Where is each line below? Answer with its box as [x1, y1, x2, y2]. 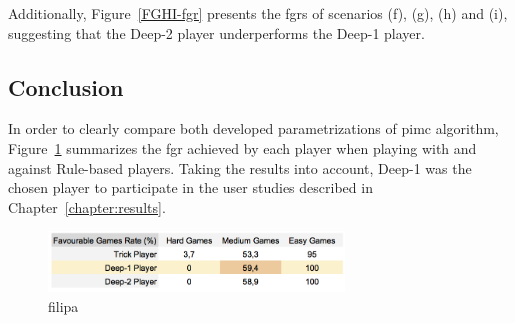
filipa [48, 295, 79, 316]
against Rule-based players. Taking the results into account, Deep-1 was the [8, 157, 472, 178]
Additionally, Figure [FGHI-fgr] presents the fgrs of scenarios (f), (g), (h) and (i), [8, 3, 508, 23]
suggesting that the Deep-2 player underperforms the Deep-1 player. [8, 22, 425, 43]
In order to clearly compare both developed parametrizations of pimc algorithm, [8, 118, 499, 139]
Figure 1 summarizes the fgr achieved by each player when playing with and [8, 137, 477, 158]
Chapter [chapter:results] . [8, 196, 166, 217]
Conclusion [8, 71, 124, 102]
